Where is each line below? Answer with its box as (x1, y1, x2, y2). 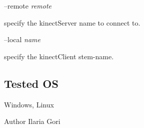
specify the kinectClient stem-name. (4, 51, 114, 61)
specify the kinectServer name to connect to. (4, 17, 140, 28)
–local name (4, 34, 40, 45)
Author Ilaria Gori (4, 116, 60, 126)
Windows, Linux (4, 99, 54, 109)
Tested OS (4, 75, 58, 91)
